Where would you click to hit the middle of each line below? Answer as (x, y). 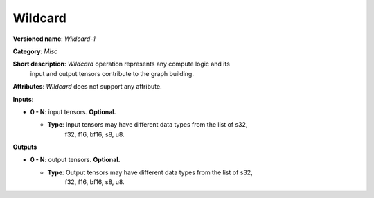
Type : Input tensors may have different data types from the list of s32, (148, 125)
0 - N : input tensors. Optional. (73, 111)
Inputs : (23, 99)
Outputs (25, 147)
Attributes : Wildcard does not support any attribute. (87, 87)
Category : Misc (35, 51)
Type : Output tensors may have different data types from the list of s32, (150, 172)
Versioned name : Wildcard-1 (54, 39)
